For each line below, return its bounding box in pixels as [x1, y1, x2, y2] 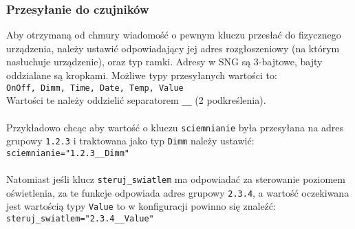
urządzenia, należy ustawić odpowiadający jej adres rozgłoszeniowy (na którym [6, 41, 340, 55]
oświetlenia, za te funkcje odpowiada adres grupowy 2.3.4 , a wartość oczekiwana [6, 185, 349, 199]
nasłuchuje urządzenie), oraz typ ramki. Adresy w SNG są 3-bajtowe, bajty [6, 54, 323, 69]
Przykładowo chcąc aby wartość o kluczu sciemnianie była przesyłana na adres [6, 120, 344, 134]
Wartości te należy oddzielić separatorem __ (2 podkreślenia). [6, 93, 266, 107]
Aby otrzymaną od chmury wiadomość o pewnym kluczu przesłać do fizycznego [6, 28, 341, 42]
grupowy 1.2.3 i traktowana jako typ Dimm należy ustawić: [6, 133, 255, 148]
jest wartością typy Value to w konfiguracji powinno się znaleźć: [6, 199, 276, 213]
